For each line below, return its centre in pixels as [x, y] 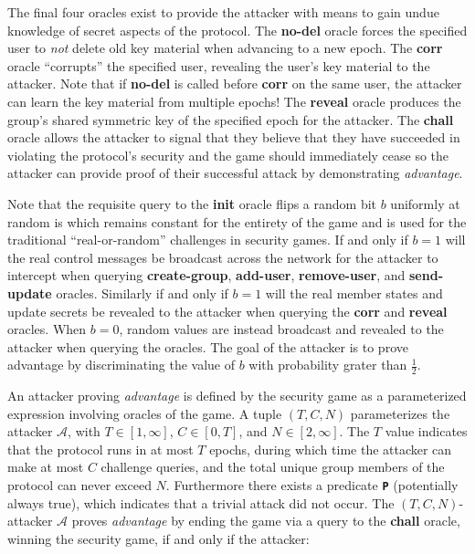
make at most [46, 467]
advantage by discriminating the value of [121, 365]
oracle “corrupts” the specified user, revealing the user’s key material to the [219, 65]
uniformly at [425, 203]
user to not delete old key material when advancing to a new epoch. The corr [225, 48]
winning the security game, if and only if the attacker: [158, 538]
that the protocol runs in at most [100, 449]
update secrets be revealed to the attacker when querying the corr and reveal [227, 311]
